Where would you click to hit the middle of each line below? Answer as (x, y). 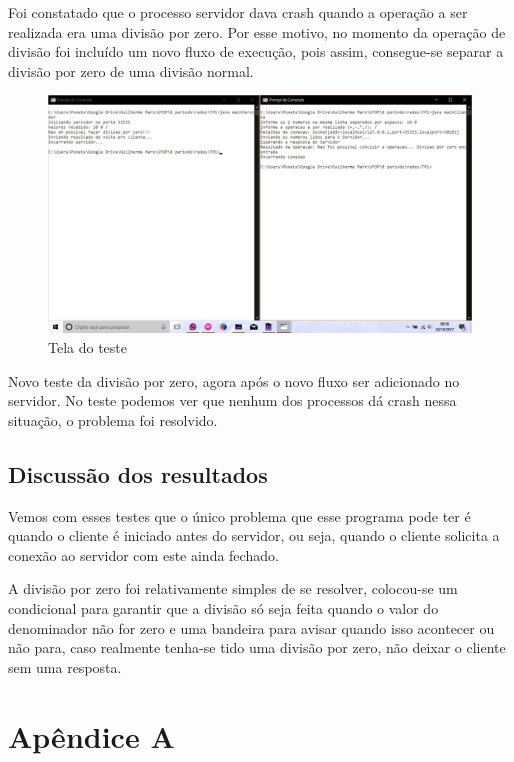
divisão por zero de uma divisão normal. (131, 70)
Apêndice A (91, 735)
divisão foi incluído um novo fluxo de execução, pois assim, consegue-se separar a (256, 51)
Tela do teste (88, 347)
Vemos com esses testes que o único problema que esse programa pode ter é (239, 515)
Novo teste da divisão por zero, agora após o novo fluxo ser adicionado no (234, 380)
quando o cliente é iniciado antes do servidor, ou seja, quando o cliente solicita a (254, 535)
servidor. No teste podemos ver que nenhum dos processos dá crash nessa (232, 400)
